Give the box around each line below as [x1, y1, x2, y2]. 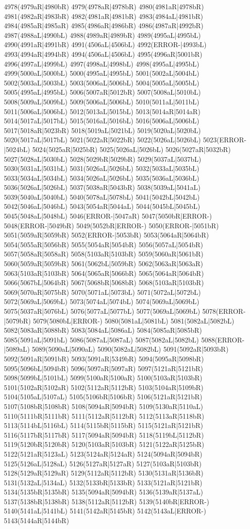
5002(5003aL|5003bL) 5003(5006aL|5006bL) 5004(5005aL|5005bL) [4, 77, 200, 87]
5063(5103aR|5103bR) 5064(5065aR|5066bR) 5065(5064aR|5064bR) [4, 268, 204, 278]
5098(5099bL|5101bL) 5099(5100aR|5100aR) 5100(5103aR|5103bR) [4, 373, 202, 383]
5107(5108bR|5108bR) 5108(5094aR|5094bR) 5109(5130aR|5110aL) [4, 401, 203, 411]
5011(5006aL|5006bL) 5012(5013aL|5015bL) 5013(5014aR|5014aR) [4, 106, 200, 116]
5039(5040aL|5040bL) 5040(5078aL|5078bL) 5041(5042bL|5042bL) [4, 191, 200, 202]
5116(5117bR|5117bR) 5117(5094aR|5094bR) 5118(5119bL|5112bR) [4, 429, 204, 440]
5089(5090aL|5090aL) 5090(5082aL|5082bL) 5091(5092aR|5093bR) [32, 344, 229, 354]
